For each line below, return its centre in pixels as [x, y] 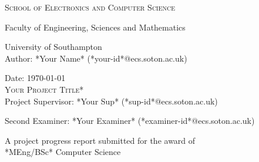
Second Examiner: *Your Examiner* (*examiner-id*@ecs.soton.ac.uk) [130, 121]
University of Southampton [53, 47]
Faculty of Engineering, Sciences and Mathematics [95, 27]
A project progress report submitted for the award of [100, 140]
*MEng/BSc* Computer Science [63, 152]
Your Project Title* [44, 89]
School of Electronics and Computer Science [90, 7]
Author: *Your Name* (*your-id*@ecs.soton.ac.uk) [96, 58]
